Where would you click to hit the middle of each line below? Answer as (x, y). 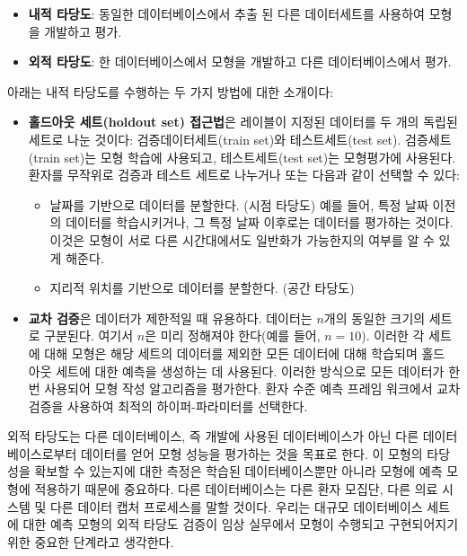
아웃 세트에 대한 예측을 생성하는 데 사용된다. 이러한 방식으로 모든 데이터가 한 (244, 371)
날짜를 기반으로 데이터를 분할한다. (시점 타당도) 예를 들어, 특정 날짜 (239, 204)
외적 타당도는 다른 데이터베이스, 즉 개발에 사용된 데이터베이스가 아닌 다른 (213, 436)
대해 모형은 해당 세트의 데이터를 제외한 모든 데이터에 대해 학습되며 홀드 (245, 353)
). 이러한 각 (393, 335)
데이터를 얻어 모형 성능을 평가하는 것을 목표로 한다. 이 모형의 (251, 453)
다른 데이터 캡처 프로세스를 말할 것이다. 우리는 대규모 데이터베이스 (236, 506)
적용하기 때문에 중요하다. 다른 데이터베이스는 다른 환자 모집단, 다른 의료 (236, 489)
